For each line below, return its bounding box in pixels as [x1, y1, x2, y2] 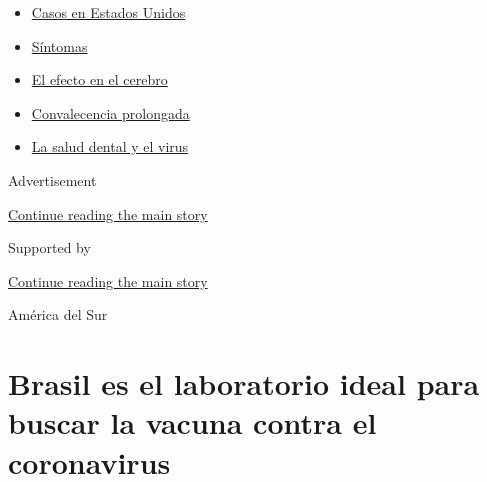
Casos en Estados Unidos [31, 2, 186, 22]
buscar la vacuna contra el [8, 402, 377, 443]
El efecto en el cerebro [31, 69, 168, 90]
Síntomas [31, 35, 88, 56]
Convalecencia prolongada [31, 102, 190, 123]
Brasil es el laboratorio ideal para [8, 363, 480, 404]
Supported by [8, 237, 91, 258]
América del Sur [8, 304, 108, 325]
